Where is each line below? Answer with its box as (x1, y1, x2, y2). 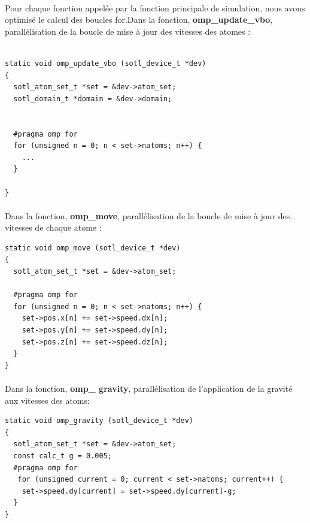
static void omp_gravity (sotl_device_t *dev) (5, 416, 193, 425)
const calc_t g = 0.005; (13, 451, 112, 460)
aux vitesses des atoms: (5, 394, 90, 406)
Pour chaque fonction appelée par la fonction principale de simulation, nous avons (5, 1, 305, 14)
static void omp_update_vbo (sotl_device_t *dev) (5, 59, 206, 68)
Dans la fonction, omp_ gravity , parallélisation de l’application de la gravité (5, 382, 293, 394)
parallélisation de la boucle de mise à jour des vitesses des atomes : (5, 25, 251, 37)
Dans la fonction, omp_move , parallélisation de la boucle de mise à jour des (5, 209, 290, 222)
